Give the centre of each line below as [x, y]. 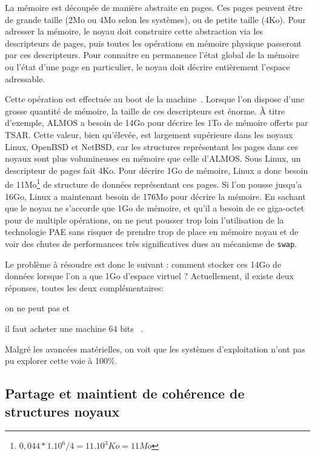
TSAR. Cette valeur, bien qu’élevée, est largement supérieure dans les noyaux [149, 134]
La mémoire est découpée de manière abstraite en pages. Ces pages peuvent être [154, 7]
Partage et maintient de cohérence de [125, 393]
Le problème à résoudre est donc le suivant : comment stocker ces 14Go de [143, 264]
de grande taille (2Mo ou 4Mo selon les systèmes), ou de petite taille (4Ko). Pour [155, 19]
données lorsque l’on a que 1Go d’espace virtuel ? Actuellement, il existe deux [149, 276]
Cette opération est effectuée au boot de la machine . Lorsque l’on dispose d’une [155, 99]
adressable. [25, 78]
